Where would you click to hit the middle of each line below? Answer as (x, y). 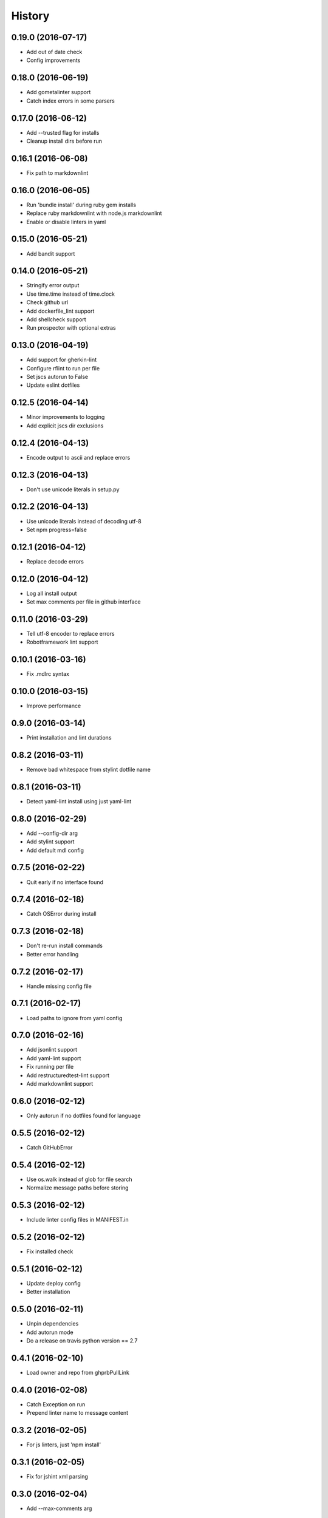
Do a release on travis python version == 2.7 (82, 1340)
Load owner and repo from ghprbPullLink (78, 1372)
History (30, 16)
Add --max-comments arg (59, 1508)
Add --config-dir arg (52, 833)
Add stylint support (50, 842)
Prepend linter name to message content (77, 1413)
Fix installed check (50, 1251)
